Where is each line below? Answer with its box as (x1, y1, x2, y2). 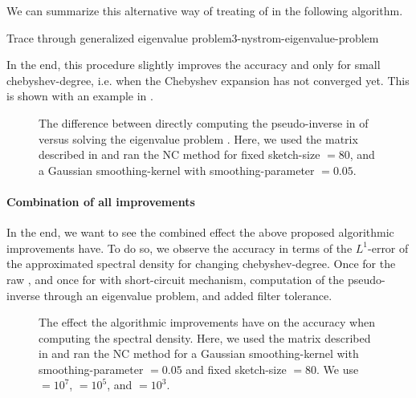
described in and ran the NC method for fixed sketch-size (39, 146, 320, 163)
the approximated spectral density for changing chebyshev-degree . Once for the (6, 255, 396, 272)
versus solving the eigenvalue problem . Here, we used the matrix (39, 130, 358, 147)
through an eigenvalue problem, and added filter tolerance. (43, 286, 332, 303)
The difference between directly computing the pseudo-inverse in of (39, 114, 369, 131)
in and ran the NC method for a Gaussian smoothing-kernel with (39, 345, 359, 362)
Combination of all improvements (6, 193, 195, 209)
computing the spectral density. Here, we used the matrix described (39, 329, 371, 346)
